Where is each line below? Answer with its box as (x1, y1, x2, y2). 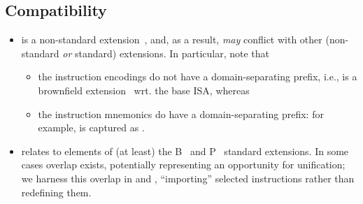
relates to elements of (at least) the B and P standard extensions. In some (21, 143, 349, 158)
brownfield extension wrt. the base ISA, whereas (38, 82, 250, 97)
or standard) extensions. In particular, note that (62, 45, 270, 60)
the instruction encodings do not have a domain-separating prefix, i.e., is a (38, 69, 357, 84)
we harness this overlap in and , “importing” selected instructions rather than (21, 170, 355, 185)
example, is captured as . (38, 120, 145, 135)
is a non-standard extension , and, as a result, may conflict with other (21, 32, 322, 47)
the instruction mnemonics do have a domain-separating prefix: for (38, 106, 324, 121)
